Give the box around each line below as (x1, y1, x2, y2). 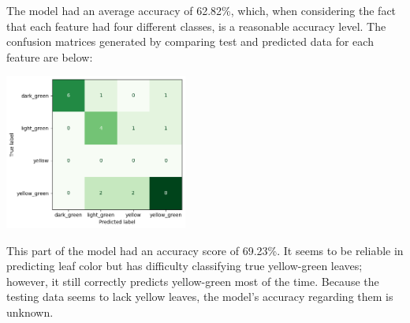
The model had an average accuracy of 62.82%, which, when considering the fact (6, 2, 397, 18)
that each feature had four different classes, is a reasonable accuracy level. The (6, 17, 386, 34)
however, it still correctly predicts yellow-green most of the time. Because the (6, 272, 379, 289)
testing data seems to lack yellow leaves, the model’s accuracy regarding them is (6, 288, 393, 305)
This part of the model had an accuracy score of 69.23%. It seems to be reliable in (6, 242, 404, 258)
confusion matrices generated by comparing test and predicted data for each (6, 33, 374, 50)
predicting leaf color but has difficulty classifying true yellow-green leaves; (6, 257, 363, 274)
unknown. (6, 303, 54, 320)
